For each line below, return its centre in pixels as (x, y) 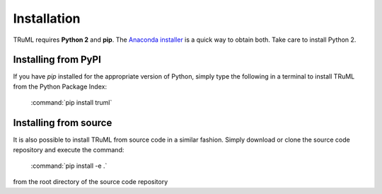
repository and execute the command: (69, 149)
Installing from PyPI (57, 60)
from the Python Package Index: (60, 86)
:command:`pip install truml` (71, 103)
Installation (47, 18)
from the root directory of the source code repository (91, 182)
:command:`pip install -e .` (69, 166)
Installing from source (63, 123)
